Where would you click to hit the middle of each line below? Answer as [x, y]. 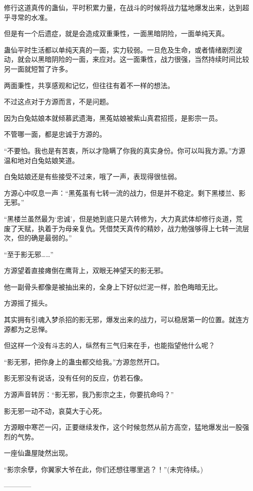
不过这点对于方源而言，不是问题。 [58, 101]
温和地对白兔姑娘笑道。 [41, 160]
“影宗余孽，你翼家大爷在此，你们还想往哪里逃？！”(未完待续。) [104, 469]
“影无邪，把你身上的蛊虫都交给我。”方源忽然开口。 [84, 361]
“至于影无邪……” [29, 254]
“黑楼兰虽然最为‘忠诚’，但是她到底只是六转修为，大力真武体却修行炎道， [120, 218]
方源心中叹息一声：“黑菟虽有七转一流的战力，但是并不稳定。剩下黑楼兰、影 [125, 192]
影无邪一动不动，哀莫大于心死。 [55, 410]
